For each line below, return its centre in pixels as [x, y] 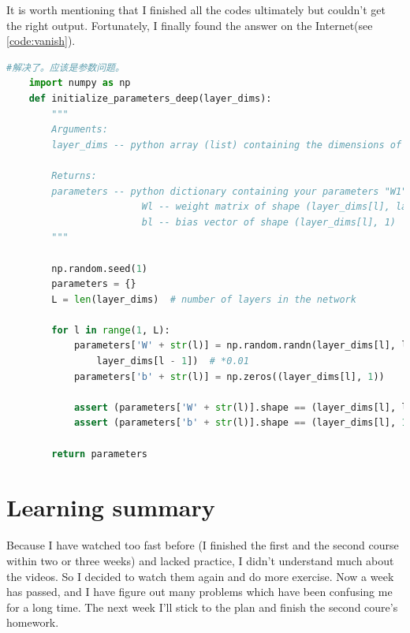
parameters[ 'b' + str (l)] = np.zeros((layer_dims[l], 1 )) [229, 376]
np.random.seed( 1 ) [99, 268]
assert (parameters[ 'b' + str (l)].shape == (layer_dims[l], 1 [240, 423]
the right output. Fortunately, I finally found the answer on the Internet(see [190, 25]
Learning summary [111, 507]
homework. [33, 622]
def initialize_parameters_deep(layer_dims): [150, 98]
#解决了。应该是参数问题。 [65, 67]
